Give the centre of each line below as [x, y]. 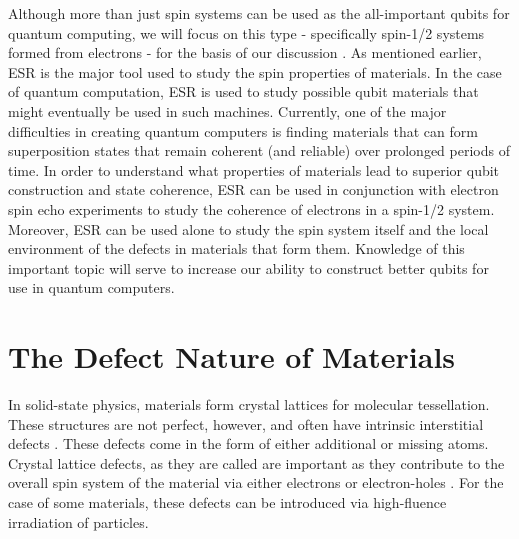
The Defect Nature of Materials [232, 356]
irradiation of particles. [78, 521]
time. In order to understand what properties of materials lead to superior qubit [254, 169]
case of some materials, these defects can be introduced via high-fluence [227, 502]
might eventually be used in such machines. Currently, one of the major [227, 110]
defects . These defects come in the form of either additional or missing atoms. [248, 443]
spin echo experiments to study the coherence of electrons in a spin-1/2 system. [251, 208]
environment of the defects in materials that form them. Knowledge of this [236, 248]
